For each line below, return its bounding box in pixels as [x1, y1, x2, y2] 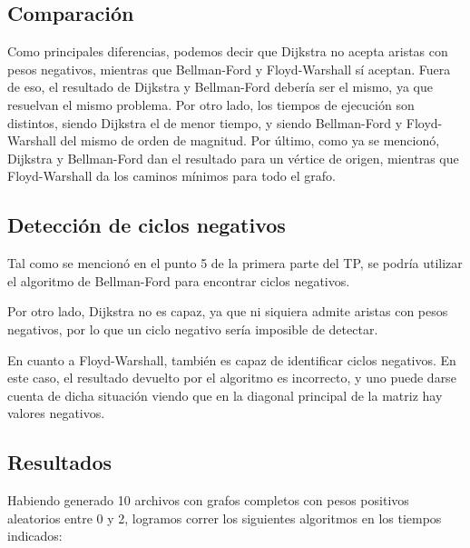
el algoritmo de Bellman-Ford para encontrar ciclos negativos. [7, 271, 350, 290]
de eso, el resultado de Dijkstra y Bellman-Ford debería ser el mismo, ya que [7, 77, 433, 96]
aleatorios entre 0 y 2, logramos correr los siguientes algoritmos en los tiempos [7, 508, 442, 527]
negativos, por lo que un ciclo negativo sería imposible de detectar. [7, 319, 378, 338]
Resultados [7, 448, 112, 476]
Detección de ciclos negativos [7, 211, 286, 239]
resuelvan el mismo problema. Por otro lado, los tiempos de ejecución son [7, 95, 415, 114]
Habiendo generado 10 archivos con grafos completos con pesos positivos [7, 491, 409, 510]
